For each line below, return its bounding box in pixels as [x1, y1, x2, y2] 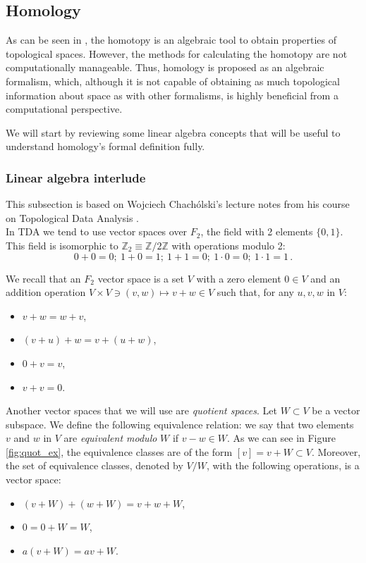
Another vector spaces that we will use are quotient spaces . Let [6, 403, 277, 418]
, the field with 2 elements [200, 224, 313, 239]
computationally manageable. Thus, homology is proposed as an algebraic [6, 60, 324, 75]
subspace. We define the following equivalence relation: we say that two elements [6, 416, 354, 431]
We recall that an [6, 271, 81, 285]
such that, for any [216, 285, 294, 299]
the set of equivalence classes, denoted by [6, 458, 183, 473]
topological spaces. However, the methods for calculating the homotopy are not [6, 46, 348, 61]
